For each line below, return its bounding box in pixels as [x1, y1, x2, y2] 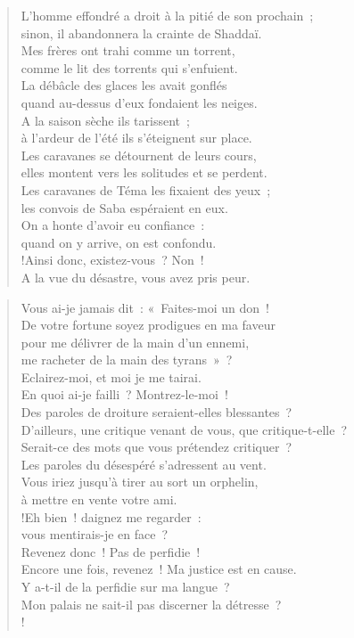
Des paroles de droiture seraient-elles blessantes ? [21, 403, 292, 421]
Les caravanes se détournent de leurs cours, [21, 145, 257, 164]
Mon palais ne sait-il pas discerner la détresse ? [21, 594, 282, 613]
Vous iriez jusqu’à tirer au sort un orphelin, [21, 472, 259, 491]
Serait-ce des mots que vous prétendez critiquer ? [21, 438, 292, 456]
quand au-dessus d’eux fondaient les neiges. [21, 93, 258, 111]
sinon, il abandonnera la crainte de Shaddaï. [21, 23, 262, 42]
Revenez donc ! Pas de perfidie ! [21, 542, 201, 560]
